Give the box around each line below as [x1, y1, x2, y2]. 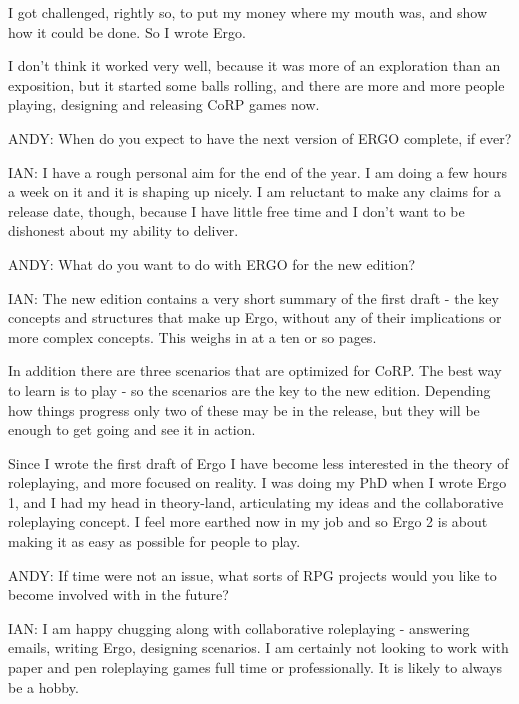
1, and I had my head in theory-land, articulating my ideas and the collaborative [8, 491, 504, 512]
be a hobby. [8, 676, 79, 697]
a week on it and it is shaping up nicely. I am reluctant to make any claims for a [8, 181, 501, 202]
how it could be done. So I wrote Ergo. [8, 21, 246, 42]
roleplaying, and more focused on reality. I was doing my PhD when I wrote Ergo [8, 472, 507, 493]
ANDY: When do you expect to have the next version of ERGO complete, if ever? [8, 127, 512, 148]
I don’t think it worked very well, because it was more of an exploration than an [8, 55, 501, 76]
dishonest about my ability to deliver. [8, 220, 239, 241]
